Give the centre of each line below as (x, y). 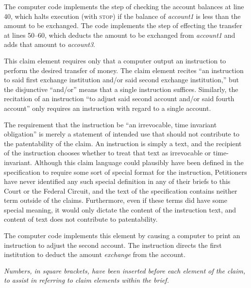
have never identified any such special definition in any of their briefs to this (117, 181)
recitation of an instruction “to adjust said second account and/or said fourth (119, 99)
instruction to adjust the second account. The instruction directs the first (113, 245)
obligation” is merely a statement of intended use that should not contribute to (122, 134)
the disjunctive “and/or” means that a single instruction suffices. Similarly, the (121, 89)
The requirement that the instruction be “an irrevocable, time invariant (110, 124)
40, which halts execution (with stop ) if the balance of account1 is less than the (122, 16)
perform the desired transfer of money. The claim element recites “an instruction (124, 70)
